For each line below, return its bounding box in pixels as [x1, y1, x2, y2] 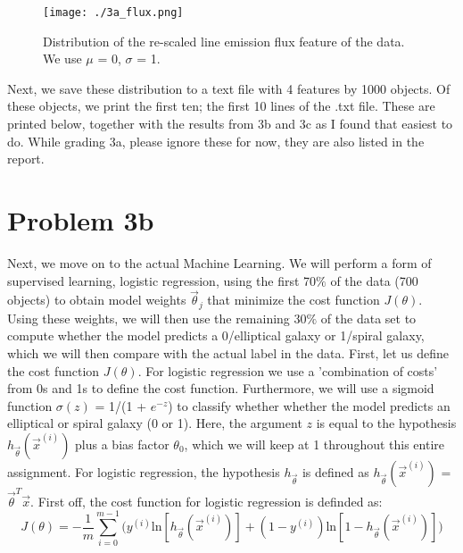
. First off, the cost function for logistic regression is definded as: [30, 491, 383, 510]
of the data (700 [330, 271, 418, 289]
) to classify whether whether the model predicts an [168, 396, 451, 415]
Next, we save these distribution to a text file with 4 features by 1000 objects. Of [7, 79, 451, 97]
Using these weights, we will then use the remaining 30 [7, 308, 307, 327]
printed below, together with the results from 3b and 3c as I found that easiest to [7, 114, 453, 133]
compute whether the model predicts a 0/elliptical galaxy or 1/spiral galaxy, [7, 326, 425, 345]
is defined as [302, 462, 369, 481]
